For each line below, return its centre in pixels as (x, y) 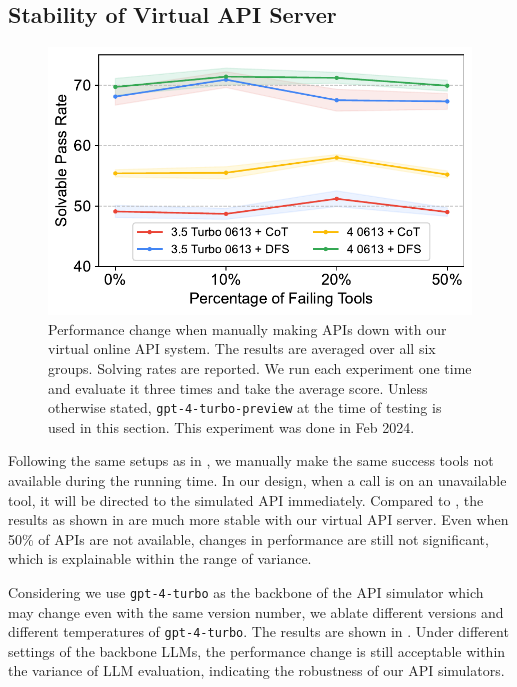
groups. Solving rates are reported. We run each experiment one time (260, 367)
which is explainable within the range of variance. (160, 558)
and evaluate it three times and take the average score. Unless (238, 387)
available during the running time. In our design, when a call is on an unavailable (257, 480)
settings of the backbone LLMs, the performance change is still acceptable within (257, 650)
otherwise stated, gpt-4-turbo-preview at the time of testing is (245, 407)
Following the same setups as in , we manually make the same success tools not (251, 460)
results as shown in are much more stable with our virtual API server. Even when (258, 519)
